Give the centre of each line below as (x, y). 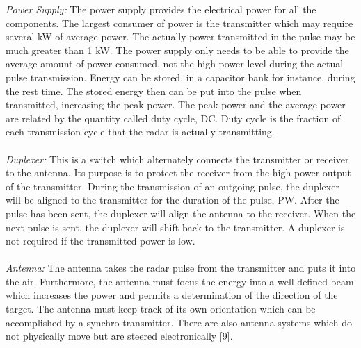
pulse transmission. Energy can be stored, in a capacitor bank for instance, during (180, 77)
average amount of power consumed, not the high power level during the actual (175, 64)
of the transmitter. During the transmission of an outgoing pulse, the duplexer (173, 186)
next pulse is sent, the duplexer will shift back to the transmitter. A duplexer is (175, 227)
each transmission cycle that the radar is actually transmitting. (140, 132)
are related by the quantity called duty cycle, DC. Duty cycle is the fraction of (173, 118)
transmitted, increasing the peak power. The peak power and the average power (176, 105)
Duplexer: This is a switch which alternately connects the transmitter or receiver (177, 159)
